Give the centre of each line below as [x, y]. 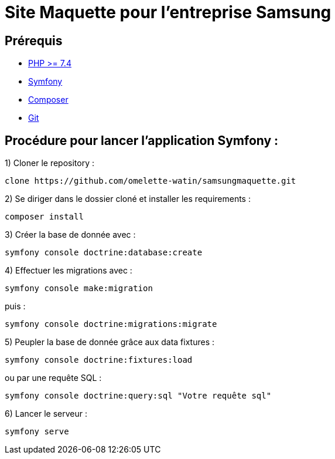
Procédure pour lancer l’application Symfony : [142, 140]
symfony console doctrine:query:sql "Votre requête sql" [138, 396]
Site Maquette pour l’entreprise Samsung [168, 12]
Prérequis [34, 41]
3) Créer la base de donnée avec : [70, 235]
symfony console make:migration [79, 288]
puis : [15, 306]
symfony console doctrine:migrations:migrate [111, 324]
